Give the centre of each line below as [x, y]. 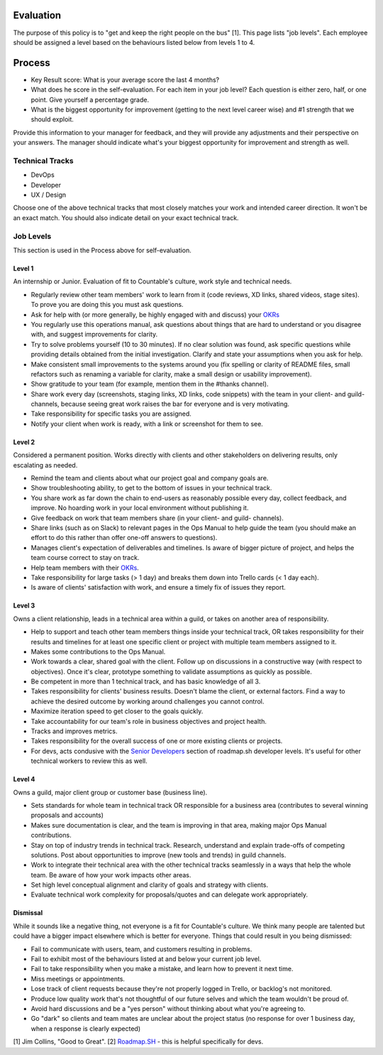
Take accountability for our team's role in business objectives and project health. [149, 721]
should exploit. [52, 119]
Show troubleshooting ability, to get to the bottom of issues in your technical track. [151, 488]
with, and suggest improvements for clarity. [94, 335]
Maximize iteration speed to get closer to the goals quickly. [117, 711]
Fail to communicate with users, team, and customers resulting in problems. [141, 949]
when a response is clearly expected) [86, 1028]
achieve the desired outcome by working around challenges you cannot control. [148, 701]
